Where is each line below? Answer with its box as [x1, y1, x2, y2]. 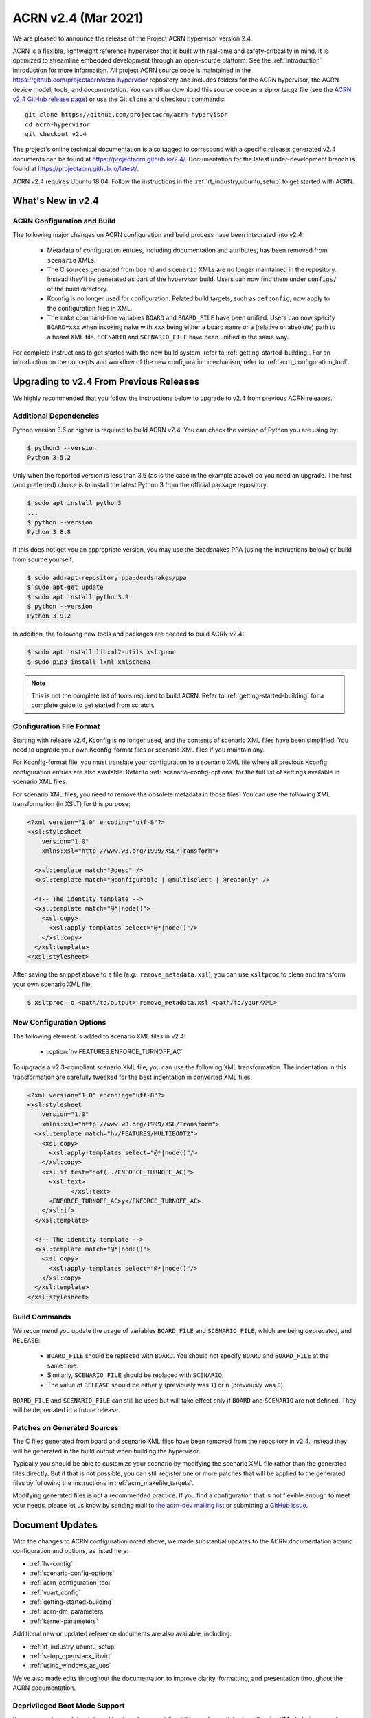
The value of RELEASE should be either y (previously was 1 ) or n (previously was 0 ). [47, 1381, 285, 1389]
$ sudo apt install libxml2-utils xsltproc [27, 648, 177, 656]
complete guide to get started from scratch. [31, 701, 155, 709]
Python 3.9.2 [27, 612, 71, 620]
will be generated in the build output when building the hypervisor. [12, 1447, 201, 1455]
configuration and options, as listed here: [12, 1547, 129, 1555]
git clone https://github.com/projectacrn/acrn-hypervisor [25, 111, 228, 119]
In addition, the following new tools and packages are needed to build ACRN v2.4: [12, 629, 245, 638]
